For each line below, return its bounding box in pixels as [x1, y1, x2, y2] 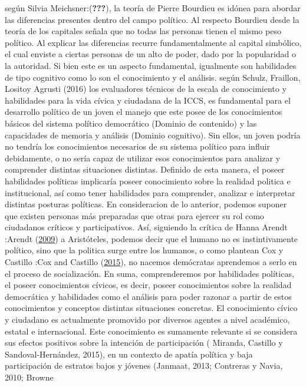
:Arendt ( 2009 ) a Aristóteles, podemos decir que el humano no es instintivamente [5, 232, 298, 244]
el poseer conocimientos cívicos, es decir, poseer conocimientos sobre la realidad [5, 279, 292, 291]
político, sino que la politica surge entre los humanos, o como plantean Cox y [5, 244, 284, 256]
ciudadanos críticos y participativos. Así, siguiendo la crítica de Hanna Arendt [5, 221, 288, 233]
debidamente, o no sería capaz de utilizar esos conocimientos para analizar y [5, 151, 281, 164]
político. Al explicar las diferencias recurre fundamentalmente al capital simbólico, [5, 36, 302, 48]
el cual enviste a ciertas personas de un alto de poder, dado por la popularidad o [5, 48, 297, 60]
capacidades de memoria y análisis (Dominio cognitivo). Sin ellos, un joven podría [5, 128, 301, 141]
